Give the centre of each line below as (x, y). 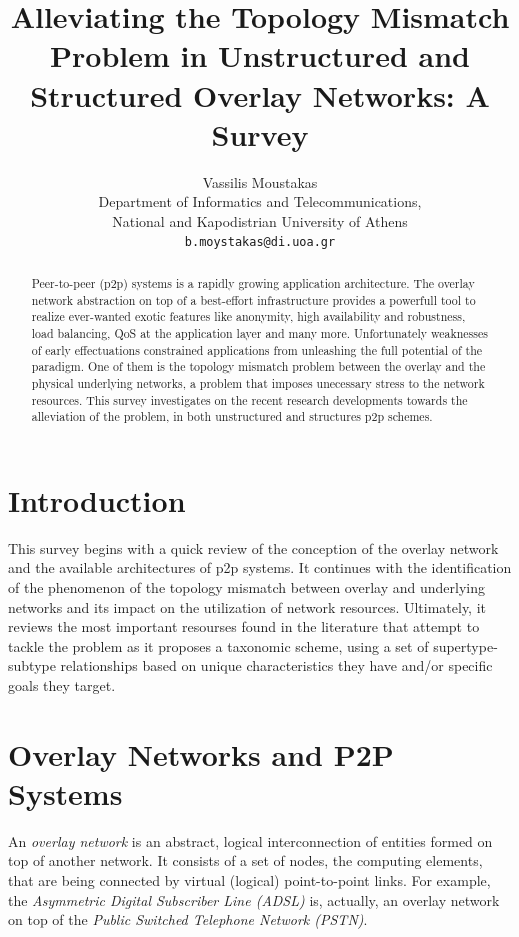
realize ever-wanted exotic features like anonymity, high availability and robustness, (248, 316)
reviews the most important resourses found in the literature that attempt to (244, 626)
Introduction (97, 499)
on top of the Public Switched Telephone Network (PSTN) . (188, 919)
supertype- (465, 645)
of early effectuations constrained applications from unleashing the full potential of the (257, 349)
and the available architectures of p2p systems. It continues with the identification (260, 567)
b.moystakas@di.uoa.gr (260, 242)
